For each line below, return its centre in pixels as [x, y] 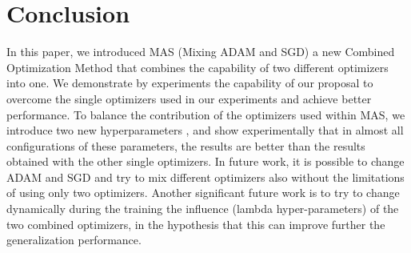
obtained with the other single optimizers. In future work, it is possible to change [205, 161]
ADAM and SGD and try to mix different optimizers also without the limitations [205, 177]
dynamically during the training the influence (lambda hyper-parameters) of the [203, 209]
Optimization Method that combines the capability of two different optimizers [198, 67]
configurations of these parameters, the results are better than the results [186, 145]
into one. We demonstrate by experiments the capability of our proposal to [190, 83]
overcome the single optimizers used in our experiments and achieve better [189, 98]
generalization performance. [74, 240]
